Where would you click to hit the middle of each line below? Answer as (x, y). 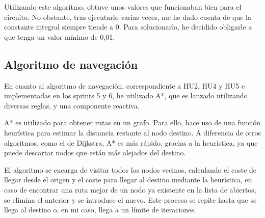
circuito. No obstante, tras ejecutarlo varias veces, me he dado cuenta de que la (128, 17)
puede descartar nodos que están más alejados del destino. (95, 153)
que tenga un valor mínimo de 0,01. (60, 36)
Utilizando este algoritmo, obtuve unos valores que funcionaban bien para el (123, 7)
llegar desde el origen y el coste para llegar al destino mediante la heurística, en (128, 180)
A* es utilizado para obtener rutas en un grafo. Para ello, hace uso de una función (132, 122)
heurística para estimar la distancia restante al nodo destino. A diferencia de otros (132, 132)
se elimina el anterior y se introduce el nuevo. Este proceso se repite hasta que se (130, 199)
